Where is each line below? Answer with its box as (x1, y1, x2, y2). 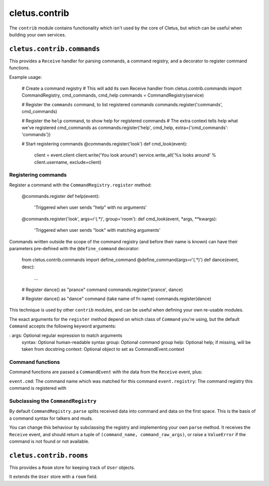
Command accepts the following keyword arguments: (9, 323, 117, 329)
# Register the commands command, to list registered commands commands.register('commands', (21, 101, 223, 107)
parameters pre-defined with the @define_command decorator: (9, 246, 139, 252)
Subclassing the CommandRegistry (9, 398, 97, 404)
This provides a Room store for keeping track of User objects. (9, 464, 135, 471)
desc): (21, 264, 35, 270)
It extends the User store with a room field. (9, 474, 98, 480)
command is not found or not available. (9, 438, 90, 444)
